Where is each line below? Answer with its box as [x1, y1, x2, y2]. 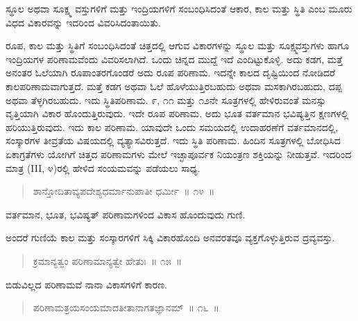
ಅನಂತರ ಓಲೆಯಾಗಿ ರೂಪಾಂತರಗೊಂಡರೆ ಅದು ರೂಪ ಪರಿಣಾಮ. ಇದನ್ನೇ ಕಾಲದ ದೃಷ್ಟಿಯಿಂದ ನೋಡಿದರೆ [6, 65, 335, 80]
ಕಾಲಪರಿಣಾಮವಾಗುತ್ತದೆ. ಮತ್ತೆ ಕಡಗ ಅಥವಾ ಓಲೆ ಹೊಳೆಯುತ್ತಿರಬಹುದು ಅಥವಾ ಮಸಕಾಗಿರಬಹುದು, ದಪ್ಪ [6, 78, 342, 93]
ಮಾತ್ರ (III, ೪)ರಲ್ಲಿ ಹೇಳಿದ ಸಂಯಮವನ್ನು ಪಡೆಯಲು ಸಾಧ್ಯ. [6, 160, 201, 175]
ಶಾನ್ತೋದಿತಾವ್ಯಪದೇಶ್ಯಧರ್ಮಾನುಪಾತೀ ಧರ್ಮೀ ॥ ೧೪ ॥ [33, 184, 215, 198]
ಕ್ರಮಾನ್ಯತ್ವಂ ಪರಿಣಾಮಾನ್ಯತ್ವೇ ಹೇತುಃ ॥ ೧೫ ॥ [33, 253, 182, 268]
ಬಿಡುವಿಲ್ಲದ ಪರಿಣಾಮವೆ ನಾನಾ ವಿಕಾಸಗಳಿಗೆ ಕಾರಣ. [6, 277, 168, 291]
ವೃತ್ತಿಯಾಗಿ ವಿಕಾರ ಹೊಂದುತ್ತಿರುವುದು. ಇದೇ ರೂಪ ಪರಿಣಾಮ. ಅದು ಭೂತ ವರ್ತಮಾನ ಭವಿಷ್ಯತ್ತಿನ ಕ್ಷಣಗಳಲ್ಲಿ [6, 106, 349, 121]
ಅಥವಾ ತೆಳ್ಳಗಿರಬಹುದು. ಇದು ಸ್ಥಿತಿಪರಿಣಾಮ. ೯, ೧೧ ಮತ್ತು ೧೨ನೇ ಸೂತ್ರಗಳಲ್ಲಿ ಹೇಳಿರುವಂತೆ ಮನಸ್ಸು [6, 92, 326, 107]
